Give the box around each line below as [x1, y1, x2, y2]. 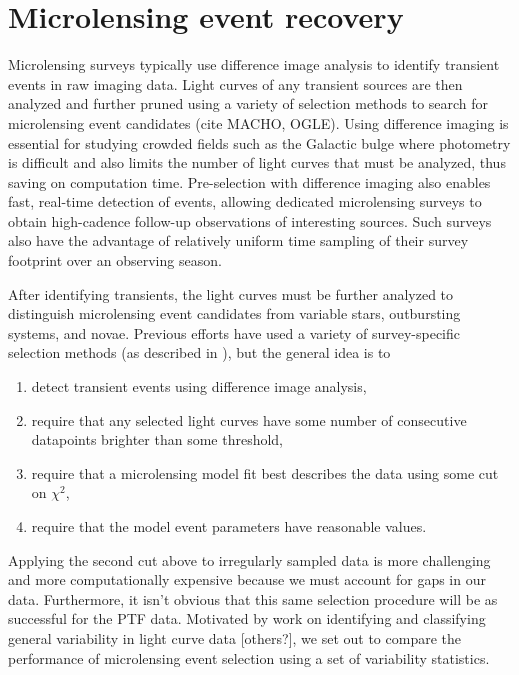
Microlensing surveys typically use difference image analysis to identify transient [8, 54, 500, 75]
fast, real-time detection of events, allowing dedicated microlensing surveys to [8, 191, 482, 212]
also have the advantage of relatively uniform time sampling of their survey [8, 230, 469, 251]
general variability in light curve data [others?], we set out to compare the [8, 627, 462, 648]
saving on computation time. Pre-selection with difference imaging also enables [8, 171, 491, 192]
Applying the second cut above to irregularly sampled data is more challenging [8, 549, 491, 570]
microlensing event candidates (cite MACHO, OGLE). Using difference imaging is [8, 112, 509, 133]
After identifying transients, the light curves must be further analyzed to [8, 283, 454, 304]
